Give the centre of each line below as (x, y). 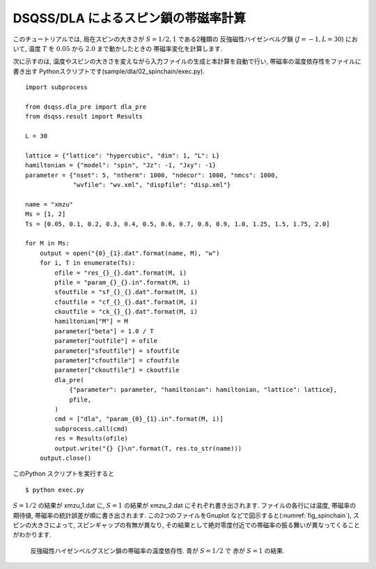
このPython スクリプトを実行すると (64, 473)
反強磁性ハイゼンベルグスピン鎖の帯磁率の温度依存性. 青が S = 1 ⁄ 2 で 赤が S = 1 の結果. (157, 550)
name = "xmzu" (49, 204)
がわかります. (32, 535)
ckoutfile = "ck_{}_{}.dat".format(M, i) (126, 312)
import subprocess (57, 88)
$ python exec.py (55, 490)
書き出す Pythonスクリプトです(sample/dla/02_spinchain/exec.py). (109, 71)
